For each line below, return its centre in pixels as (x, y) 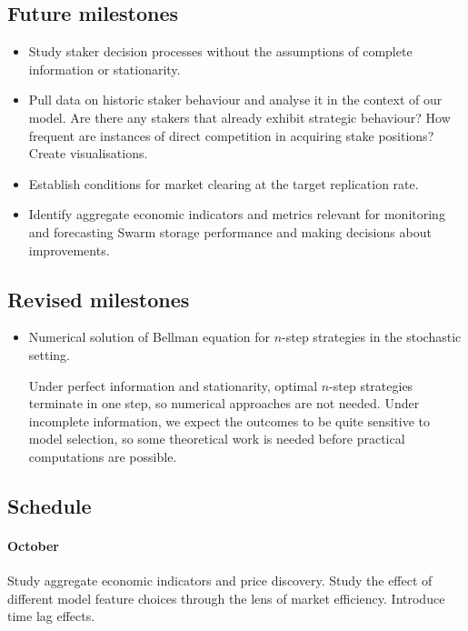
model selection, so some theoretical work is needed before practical (217, 439)
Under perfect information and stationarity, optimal (173, 385)
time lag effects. (51, 616)
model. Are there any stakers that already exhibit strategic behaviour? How (239, 117)
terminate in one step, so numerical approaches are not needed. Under (224, 403)
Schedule (50, 505)
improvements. (69, 250)
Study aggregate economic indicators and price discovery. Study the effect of (220, 581)
